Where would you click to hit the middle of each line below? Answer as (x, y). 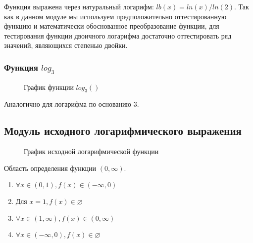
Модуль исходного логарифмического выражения (123, 131)
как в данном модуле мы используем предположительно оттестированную (115, 16)
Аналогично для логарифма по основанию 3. (72, 104)
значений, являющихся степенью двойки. (66, 45)
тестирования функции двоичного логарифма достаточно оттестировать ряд (118, 35)
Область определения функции (50, 168)
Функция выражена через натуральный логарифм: (79, 6)
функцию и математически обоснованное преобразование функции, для (112, 26)
